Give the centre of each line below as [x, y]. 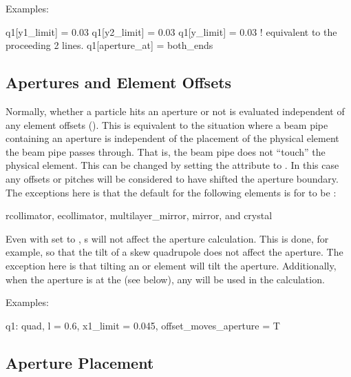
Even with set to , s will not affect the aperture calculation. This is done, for [167, 238]
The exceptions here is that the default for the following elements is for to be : [171, 192]
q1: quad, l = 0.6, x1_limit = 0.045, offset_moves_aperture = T [143, 325]
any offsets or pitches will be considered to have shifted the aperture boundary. [172, 178]
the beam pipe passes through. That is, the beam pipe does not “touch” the [166, 151]
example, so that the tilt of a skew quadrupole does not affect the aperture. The [174, 252]
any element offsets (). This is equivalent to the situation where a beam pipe [167, 124]
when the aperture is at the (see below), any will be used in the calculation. [165, 279]
